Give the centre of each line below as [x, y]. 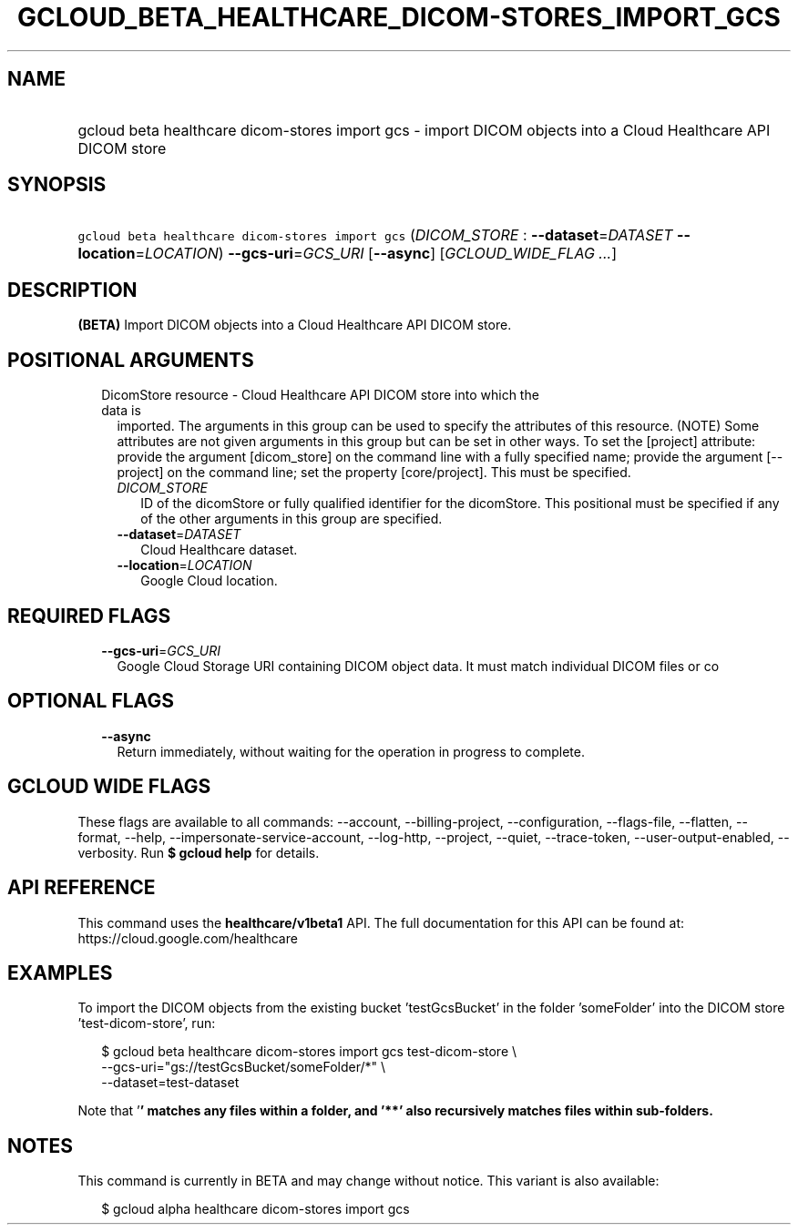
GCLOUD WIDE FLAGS [109, 787]
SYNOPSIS [57, 185]
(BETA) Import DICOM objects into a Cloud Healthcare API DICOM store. [295, 325]
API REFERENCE [82, 888]
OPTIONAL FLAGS [91, 701]
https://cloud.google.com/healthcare [188, 938]
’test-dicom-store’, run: [147, 1023]
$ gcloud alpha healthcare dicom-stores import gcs [256, 1209]
